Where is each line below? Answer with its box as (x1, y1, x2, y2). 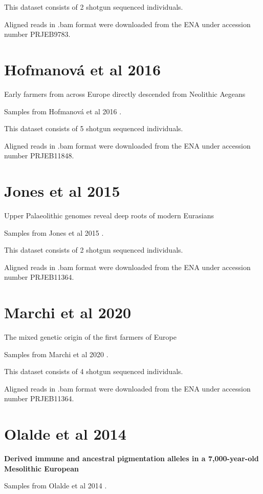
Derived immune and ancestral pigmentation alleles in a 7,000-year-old (4, 453, 259, 464)
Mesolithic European (4, 463, 79, 474)
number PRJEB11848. (4, 150, 74, 161)
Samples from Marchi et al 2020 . (4, 348, 108, 359)
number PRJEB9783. (4, 29, 71, 39)
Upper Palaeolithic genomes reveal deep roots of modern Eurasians (4, 210, 214, 220)
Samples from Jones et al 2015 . (4, 227, 104, 238)
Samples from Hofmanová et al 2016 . (4, 106, 122, 116)
